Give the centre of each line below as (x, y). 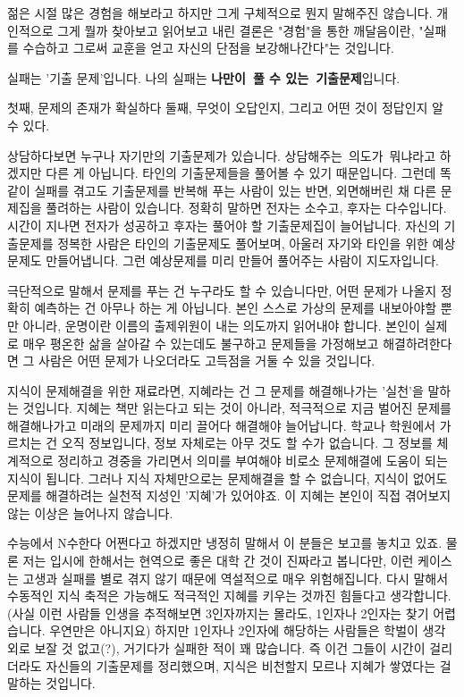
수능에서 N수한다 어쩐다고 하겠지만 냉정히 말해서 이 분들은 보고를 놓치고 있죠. (225, 543)
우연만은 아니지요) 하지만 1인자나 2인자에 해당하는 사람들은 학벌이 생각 (248, 630)
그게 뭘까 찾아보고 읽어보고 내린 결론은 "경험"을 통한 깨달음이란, (236, 30)
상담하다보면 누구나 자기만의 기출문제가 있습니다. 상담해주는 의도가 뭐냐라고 (222, 155)
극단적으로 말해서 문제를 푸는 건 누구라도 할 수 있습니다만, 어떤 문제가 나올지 (222, 290)
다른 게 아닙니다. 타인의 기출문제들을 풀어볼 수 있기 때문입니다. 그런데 (241, 173)
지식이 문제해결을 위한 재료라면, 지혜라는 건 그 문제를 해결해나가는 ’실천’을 (215, 390)
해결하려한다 (418, 343)
